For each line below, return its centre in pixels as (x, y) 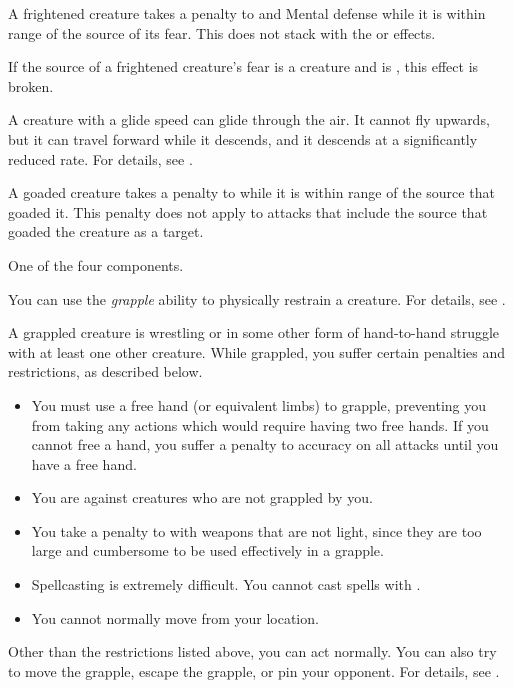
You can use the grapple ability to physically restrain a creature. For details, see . (257, 298)
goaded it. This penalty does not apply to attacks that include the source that (248, 211)
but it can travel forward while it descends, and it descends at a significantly (243, 138)
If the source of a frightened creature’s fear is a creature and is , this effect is (243, 66)
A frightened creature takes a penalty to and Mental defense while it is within (247, 13)
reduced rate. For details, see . (100, 158)
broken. (31, 85)
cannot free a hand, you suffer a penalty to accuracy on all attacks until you (265, 444)
